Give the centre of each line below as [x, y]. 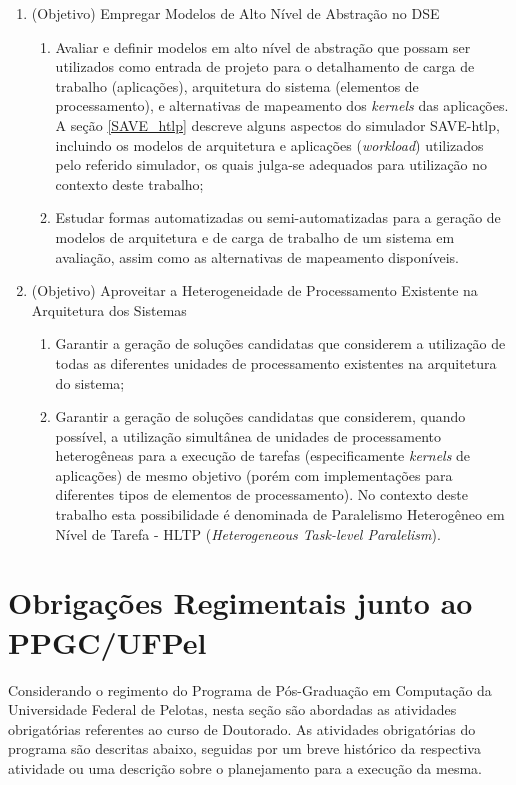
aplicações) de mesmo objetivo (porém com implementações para [254, 474]
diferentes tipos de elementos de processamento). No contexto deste [261, 494]
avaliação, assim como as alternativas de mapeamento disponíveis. [257, 256]
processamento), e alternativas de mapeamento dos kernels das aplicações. [282, 105]
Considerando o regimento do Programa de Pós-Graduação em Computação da [250, 689]
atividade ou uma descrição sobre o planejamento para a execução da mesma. [245, 767]
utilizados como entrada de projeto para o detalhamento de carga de [265, 66]
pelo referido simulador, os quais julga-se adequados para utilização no [271, 164]
